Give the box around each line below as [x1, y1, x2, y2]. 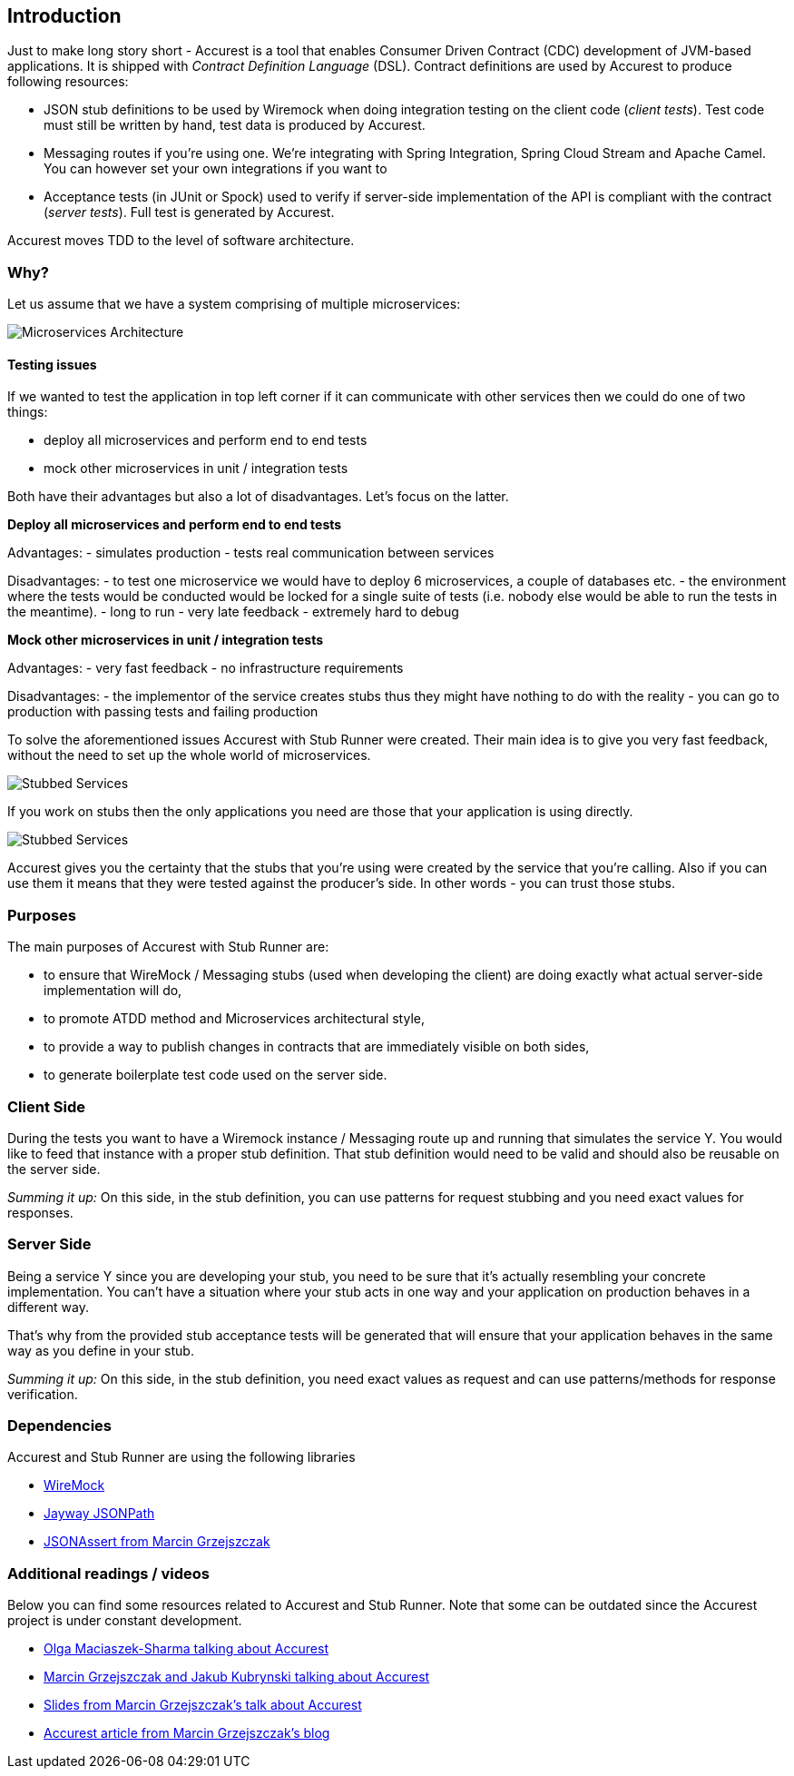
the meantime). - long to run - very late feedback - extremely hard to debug [7, 604, 459, 620]
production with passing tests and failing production [7, 704, 319, 720]
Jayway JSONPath [44, 1505, 155, 1522]
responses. [7, 1204, 74, 1220]
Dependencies [7, 1416, 113, 1436]
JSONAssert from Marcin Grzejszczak [44, 1534, 270, 1550]
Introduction [7, 5, 122, 27]
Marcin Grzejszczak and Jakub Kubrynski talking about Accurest [44, 1669, 430, 1685]
